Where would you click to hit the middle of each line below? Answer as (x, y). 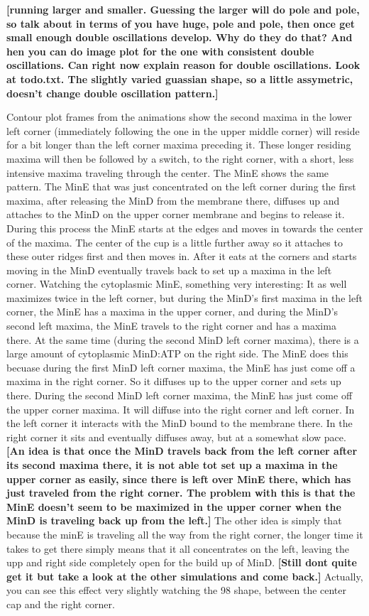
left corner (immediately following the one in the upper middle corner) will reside (183, 130)
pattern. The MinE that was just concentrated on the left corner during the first (181, 187)
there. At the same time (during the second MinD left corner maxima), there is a (183, 339)
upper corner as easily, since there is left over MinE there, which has (179, 479)
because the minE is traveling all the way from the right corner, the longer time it (185, 534)
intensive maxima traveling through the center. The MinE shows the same (168, 172)
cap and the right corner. (61, 604)
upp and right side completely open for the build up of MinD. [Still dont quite (182, 562)
